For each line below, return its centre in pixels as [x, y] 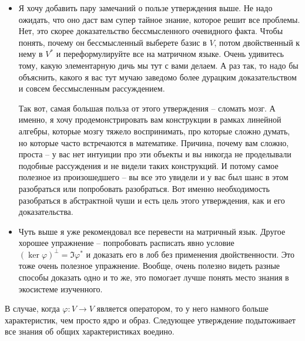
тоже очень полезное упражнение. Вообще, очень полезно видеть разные [149, 266]
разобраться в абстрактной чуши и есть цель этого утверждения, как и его [152, 200]
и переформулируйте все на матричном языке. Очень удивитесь [170, 54]
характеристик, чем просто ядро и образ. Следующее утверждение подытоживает [150, 320]
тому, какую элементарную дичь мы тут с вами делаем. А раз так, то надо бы [158, 65]
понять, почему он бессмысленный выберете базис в [113, 42]
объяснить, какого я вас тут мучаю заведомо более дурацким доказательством [157, 77]
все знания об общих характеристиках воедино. [90, 331]
